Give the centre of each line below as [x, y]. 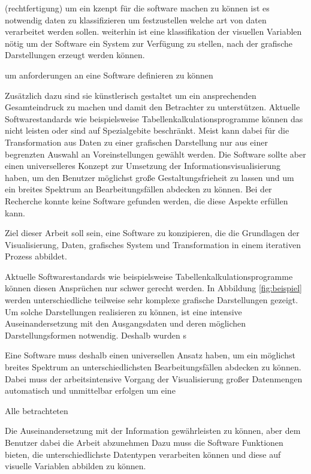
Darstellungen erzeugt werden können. [75, 55]
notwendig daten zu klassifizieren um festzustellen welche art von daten [136, 19]
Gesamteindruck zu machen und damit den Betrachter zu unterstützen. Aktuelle [153, 107]
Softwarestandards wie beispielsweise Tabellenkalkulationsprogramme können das [154, 118]
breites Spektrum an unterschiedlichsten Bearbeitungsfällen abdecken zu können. [153, 367]
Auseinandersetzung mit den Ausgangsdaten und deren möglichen [126, 323]
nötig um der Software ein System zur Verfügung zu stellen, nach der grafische [149, 43]
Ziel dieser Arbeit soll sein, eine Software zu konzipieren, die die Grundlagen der [152, 233]
